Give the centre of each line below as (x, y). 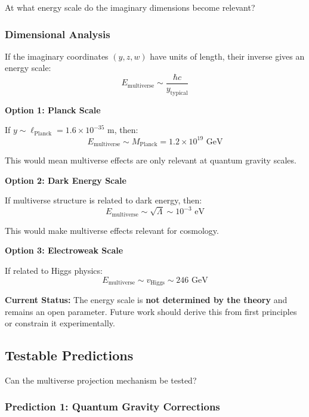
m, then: (123, 130)
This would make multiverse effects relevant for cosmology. (112, 230)
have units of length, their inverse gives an (227, 56)
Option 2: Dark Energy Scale (66, 180)
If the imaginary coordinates (57, 56)
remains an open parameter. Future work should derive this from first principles (151, 311)
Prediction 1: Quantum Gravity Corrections (112, 407)
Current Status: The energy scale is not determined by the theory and (146, 299)
